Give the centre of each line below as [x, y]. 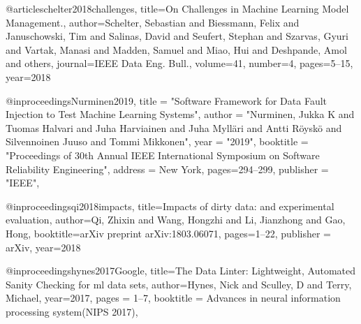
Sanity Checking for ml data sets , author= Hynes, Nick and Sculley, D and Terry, [179, 284]
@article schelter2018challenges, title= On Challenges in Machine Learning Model [177, 8]
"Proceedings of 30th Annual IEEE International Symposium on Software [163, 155]
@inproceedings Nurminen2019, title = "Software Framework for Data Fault [167, 100]
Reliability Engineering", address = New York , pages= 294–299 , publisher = [167, 169]
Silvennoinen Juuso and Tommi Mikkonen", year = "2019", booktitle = [157, 141]
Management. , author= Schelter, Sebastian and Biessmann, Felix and [153, 22]
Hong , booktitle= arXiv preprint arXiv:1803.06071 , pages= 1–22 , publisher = [168, 233]
